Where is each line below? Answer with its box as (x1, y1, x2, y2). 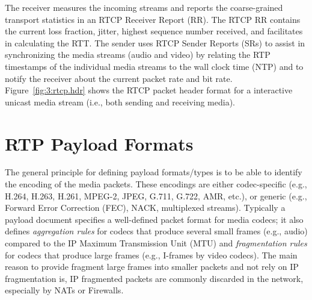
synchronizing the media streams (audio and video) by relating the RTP (5, 48, 271, 61)
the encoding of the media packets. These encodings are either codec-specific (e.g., (5, 178, 307, 190)
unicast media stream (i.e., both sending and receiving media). (5, 95, 235, 108)
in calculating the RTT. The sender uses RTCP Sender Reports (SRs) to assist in (5, 36, 305, 49)
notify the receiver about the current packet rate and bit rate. (5, 72, 233, 84)
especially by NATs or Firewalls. (5, 284, 124, 296)
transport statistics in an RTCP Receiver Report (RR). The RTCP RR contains (5, 13, 301, 25)
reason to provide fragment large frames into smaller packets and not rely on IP (5, 260, 299, 273)
